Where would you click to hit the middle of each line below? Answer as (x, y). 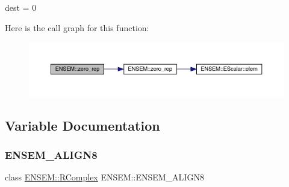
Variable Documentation (82, 125)
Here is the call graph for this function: (77, 27)
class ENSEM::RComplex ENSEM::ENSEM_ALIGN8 (104, 177)
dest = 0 (21, 7)
